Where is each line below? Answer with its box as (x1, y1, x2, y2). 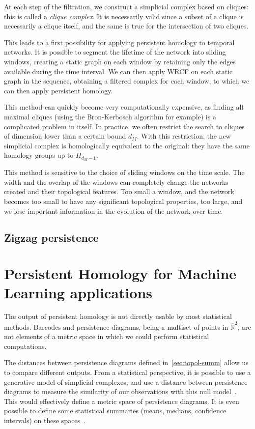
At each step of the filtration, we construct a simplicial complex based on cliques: (4, 1, 249, 11)
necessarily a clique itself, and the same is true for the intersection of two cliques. (4, 21, 249, 31)
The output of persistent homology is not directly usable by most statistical (4, 311, 232, 321)
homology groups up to (4, 150, 74, 160)
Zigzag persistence (4, 229, 99, 245)
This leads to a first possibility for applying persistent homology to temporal (4, 37, 235, 47)
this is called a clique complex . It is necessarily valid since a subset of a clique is (4, 11, 244, 21)
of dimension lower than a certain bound (4, 131, 126, 141)
